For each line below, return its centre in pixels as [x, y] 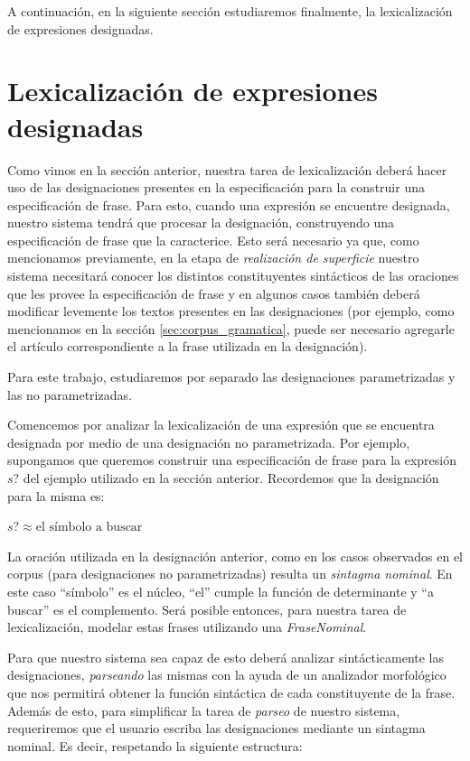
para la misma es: [56, 495]
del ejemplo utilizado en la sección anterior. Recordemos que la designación [231, 478]
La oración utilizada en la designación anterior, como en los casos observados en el [235, 556]
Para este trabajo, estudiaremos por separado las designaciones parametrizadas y [231, 377]
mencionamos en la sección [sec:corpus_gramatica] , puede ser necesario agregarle [231, 328]
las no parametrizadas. [70, 394]
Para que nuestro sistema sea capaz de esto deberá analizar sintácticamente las [226, 657]
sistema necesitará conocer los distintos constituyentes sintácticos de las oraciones [233, 276]
